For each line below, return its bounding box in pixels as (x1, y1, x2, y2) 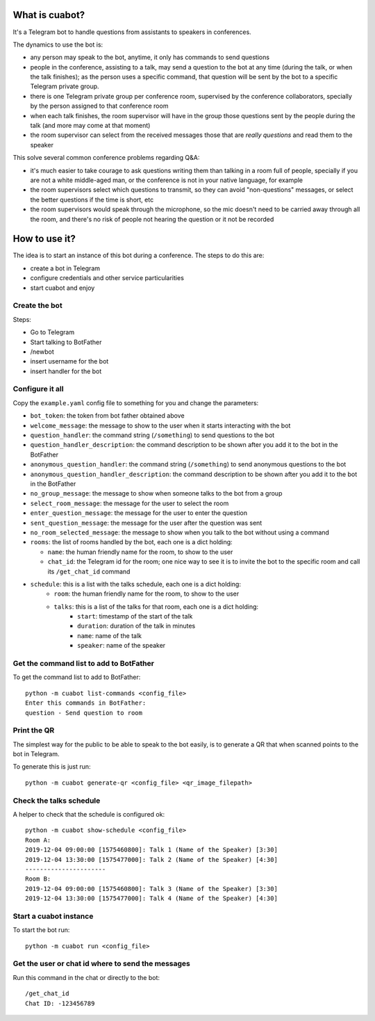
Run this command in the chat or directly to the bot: (12, 973, 160, 981)
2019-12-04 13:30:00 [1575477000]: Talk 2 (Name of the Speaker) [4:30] (25, 856, 278, 863)
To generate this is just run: (12, 762, 91, 771)
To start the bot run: (12, 926, 70, 934)
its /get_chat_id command (47, 567, 131, 575)
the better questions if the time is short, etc (30, 195, 154, 204)
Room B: (25, 875, 51, 883)
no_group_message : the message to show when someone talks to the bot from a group (30, 489, 283, 498)
